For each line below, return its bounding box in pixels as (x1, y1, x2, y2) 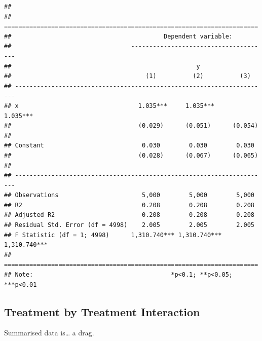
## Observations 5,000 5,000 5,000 (4, 192, 254, 199)
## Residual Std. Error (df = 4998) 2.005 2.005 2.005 (4, 221, 254, 229)
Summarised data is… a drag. (4, 327, 94, 338)
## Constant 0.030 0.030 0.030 (4, 142, 254, 149)
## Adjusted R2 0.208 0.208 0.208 (4, 211, 254, 219)
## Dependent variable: (4, 32, 233, 40)
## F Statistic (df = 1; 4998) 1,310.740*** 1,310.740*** (4, 231, 222, 239)
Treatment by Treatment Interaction (4, 304, 200, 319)
